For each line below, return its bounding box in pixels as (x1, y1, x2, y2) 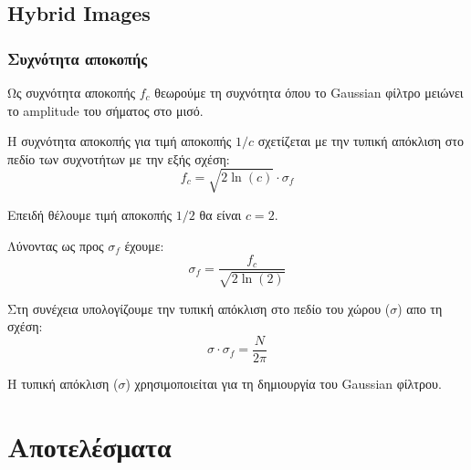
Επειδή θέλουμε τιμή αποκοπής (7, 204, 173, 224)
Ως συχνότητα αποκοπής (7, 83, 135, 101)
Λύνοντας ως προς (7, 235, 104, 255)
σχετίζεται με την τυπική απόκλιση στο (257, 131, 464, 151)
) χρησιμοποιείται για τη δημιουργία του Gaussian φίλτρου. (125, 373, 442, 392)
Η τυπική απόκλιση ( (7, 373, 119, 392)
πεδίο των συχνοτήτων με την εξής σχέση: (7, 149, 230, 168)
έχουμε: (124, 235, 164, 255)
